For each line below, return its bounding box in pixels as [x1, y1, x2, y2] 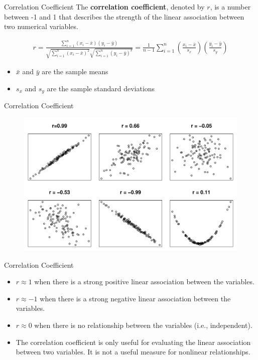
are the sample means [42, 66, 108, 77]
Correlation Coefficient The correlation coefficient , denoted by [4, 2, 205, 12]
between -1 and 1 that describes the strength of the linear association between [4, 11, 244, 22]
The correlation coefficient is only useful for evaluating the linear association [16, 336, 251, 347]
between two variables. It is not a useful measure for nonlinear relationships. [16, 346, 250, 357]
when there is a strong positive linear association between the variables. [34, 276, 254, 287]
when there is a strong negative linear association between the [40, 293, 231, 303]
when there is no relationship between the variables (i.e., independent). [34, 319, 252, 330]
